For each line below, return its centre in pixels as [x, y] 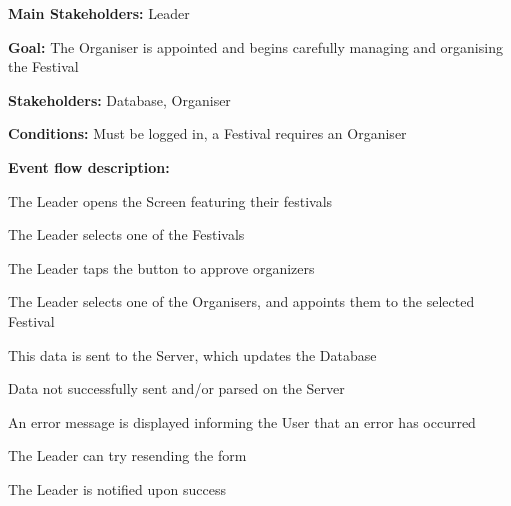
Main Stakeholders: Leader [99, 13]
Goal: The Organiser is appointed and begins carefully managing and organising [255, 46]
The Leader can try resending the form [127, 455]
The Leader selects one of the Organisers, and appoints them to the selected [241, 301]
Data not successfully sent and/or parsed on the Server [176, 388]
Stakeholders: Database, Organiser [119, 99]
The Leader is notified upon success [117, 488]
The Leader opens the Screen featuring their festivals [170, 200]
